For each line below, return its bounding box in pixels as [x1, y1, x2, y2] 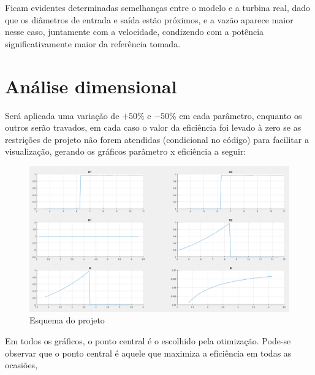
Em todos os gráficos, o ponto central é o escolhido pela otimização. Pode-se [5, 334, 291, 347]
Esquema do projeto [29, 314, 105, 327]
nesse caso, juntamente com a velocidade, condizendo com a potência [5, 25, 264, 38]
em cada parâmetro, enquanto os [179, 109, 302, 122]
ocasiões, [5, 358, 38, 371]
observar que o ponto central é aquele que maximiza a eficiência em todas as [5, 346, 292, 359]
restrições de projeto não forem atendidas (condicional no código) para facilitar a [5, 133, 309, 145]
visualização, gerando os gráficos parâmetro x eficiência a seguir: [5, 145, 246, 158]
